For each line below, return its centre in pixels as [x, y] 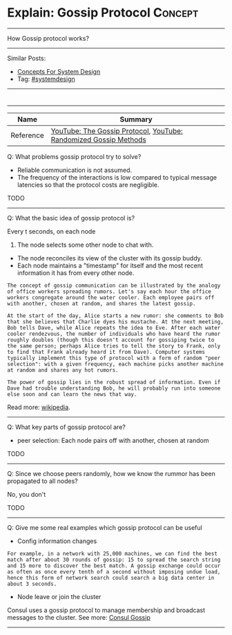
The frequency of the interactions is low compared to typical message [117, 177]
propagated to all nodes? [42, 481]
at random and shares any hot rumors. [63, 370]
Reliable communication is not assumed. [75, 170]
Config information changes [57, 541]
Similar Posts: [27, 58]
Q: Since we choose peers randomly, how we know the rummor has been [111, 473]
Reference [28, 135]
